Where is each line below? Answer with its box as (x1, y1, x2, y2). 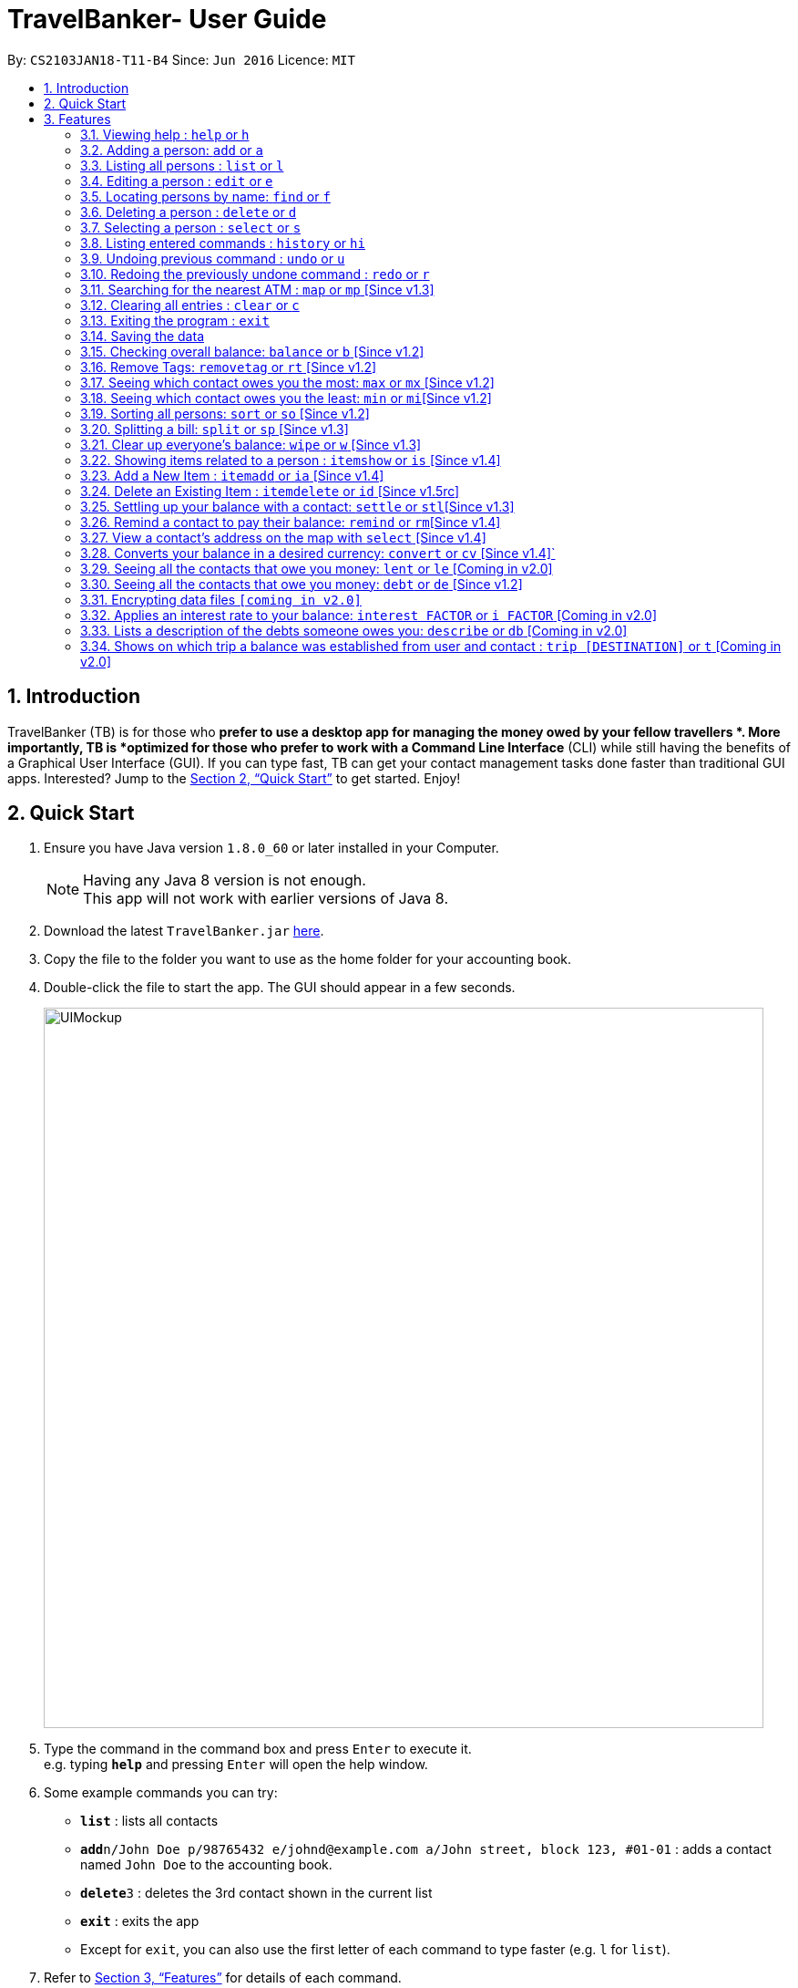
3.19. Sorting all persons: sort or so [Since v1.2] (80, 405, 370, 421)
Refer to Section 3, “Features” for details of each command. (44, 1970, 402, 1986)
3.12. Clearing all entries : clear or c (80, 296, 300, 313)
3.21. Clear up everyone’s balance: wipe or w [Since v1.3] (80, 436, 422, 452)
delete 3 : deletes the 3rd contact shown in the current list (80, 1885, 433, 1901)
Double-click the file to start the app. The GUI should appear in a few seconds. (44, 979, 516, 996)
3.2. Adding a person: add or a (80, 141, 263, 158)
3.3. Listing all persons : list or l (80, 157, 284, 173)
